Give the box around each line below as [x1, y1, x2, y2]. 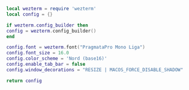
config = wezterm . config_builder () [6, 28, 97, 34]
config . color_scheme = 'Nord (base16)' [6, 56, 108, 62]
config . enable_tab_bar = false [6, 61, 86, 67]
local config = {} [6, 11, 53, 18]
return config [6, 77, 43, 84]
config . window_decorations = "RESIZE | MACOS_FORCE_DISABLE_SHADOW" [6, 66, 184, 72]
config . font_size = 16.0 [6, 50, 69, 56]
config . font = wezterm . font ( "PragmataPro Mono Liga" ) [6, 44, 146, 51]
